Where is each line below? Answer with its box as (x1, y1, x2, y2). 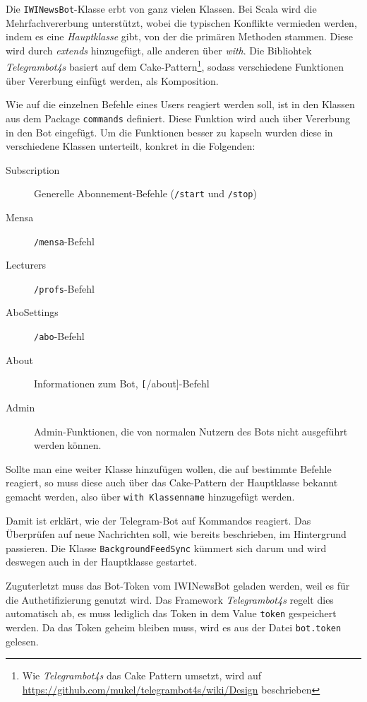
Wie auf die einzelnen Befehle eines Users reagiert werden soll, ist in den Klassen (6, 97, 355, 112)
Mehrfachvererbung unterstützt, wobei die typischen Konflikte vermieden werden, (6, 15, 357, 30)
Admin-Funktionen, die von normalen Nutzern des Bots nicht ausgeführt (34, 423, 348, 438)
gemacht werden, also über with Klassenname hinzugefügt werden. (6, 489, 295, 503)
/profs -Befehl (34, 281, 95, 296)
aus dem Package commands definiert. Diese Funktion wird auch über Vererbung (6, 110, 350, 125)
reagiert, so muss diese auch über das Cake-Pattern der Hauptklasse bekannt (6, 475, 338, 490)
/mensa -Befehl (34, 233, 95, 248)
